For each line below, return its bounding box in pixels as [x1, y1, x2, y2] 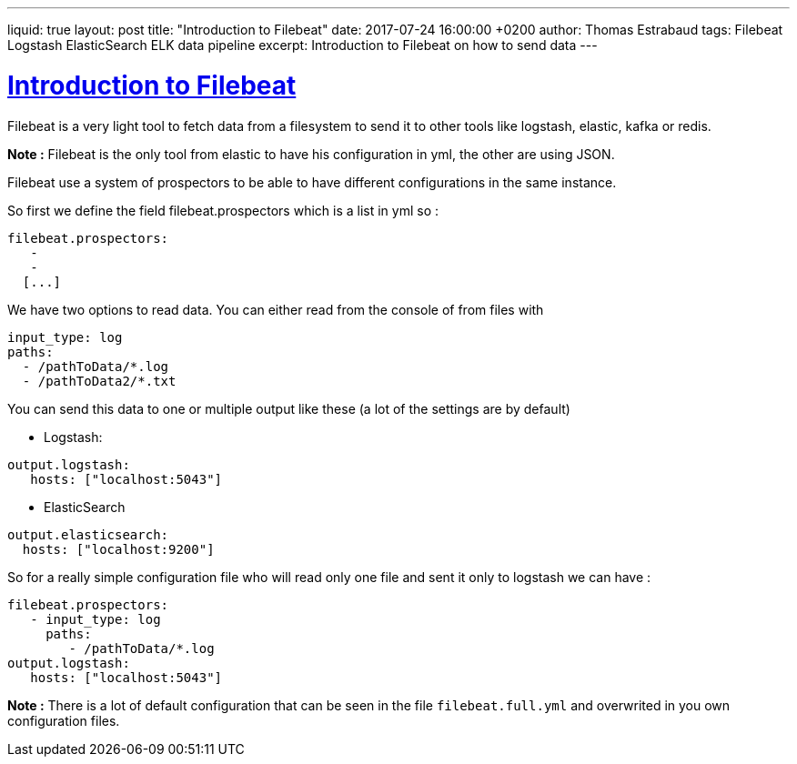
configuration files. [7, 712, 120, 729]
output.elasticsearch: [7, 527, 169, 542]
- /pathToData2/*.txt [22, 373, 177, 388]
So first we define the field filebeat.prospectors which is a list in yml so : [7, 202, 439, 218]
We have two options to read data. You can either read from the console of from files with [7, 301, 544, 317]
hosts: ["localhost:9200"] [22, 541, 215, 557]
